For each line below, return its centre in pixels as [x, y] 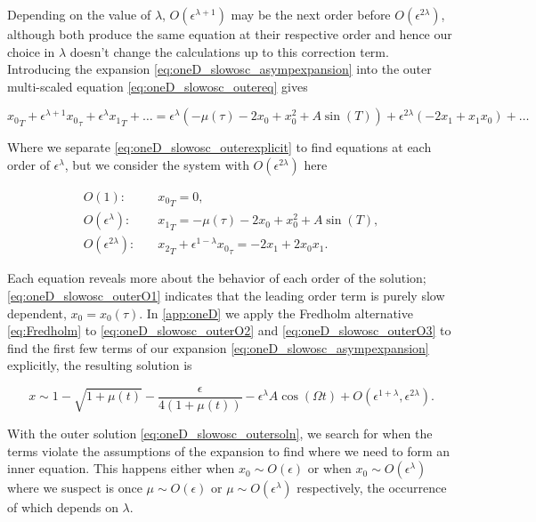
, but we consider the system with [157, 164]
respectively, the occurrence [372, 488]
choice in [31, 51]
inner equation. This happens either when [121, 468]
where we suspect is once [75, 488]
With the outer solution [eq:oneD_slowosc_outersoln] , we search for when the [220, 433]
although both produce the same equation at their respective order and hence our [230, 34]
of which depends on [63, 507]
